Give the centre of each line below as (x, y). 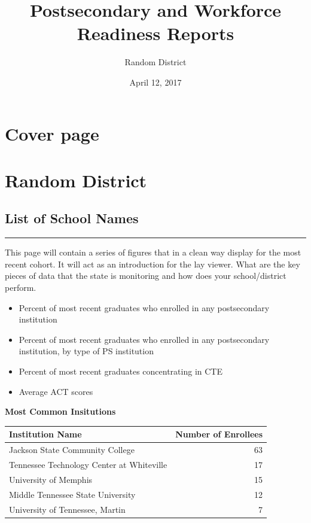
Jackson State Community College (72, 450)
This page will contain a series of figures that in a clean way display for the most (153, 252)
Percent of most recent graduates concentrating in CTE (121, 371)
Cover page (52, 133)
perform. (21, 288)
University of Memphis (51, 479)
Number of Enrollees (219, 434)
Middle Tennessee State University (72, 494)
